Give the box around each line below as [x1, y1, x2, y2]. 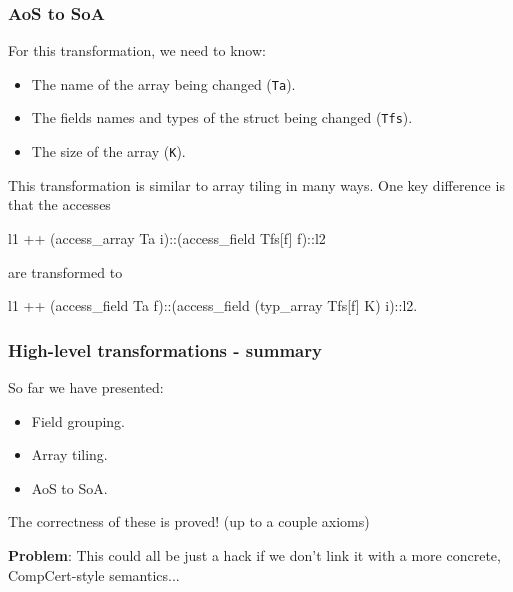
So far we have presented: [8, 376, 164, 397]
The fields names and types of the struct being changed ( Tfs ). [31, 107, 413, 128]
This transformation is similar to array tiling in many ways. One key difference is [8, 174, 505, 195]
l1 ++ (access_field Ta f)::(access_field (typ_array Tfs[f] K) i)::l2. [8, 295, 418, 316]
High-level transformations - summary [8, 337, 322, 362]
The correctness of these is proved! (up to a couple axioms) [8, 511, 370, 532]
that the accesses [8, 194, 111, 215]
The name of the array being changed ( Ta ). [31, 73, 296, 94]
